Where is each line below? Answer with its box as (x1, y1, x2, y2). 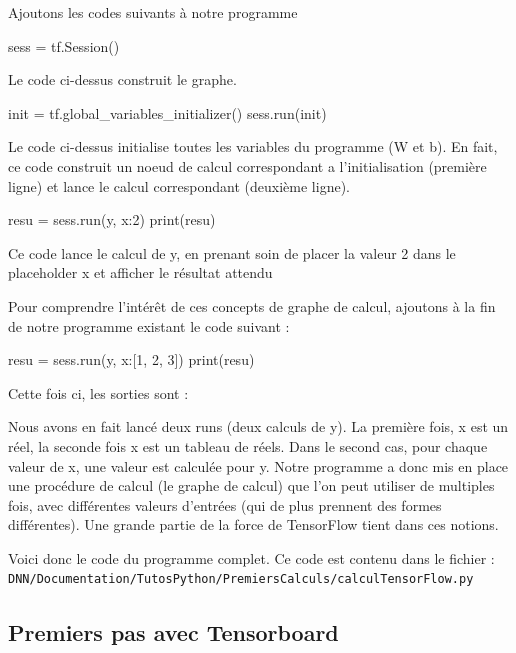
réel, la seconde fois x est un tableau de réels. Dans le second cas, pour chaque (8, 435, 488, 456)
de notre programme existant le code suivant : (8, 315, 290, 336)
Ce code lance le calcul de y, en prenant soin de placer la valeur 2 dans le (8, 242, 456, 263)
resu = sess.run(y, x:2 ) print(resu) (8, 209, 216, 230)
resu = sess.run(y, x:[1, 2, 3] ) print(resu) (8, 349, 255, 370)
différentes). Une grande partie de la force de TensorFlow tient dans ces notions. (8, 514, 499, 535)
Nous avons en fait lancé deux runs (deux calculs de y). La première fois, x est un (8, 416, 509, 437)
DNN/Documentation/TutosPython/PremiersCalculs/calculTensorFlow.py (8, 572, 474, 587)
